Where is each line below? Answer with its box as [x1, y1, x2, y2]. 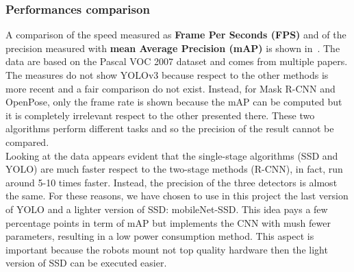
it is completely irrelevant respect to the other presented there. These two [5, 108, 315, 122]
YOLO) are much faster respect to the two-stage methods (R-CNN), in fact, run [5, 162, 343, 176]
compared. [5, 134, 49, 149]
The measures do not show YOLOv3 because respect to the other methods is [5, 68, 329, 82]
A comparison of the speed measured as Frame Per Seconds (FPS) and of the [5, 27, 346, 42]
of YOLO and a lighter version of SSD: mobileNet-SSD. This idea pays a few [5, 201, 328, 216]
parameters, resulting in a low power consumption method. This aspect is [5, 229, 314, 243]
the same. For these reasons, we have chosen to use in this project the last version [5, 188, 349, 203]
